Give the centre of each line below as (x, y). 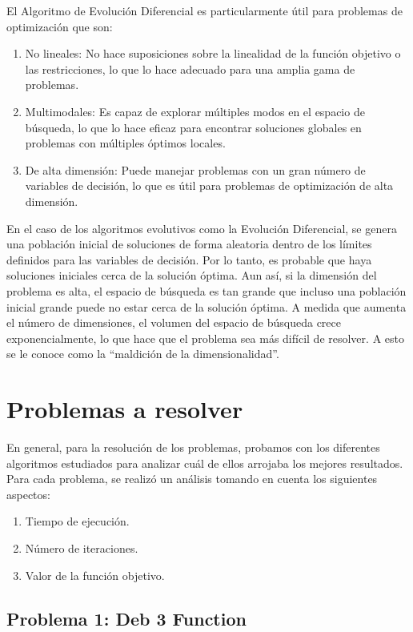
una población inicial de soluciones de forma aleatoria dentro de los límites (189, 244)
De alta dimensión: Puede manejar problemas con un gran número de (195, 169)
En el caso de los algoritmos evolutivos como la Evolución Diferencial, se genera (202, 228)
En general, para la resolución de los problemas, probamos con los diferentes (193, 447)
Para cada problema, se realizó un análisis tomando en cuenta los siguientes (192, 479)
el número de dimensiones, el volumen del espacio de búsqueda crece (174, 322)
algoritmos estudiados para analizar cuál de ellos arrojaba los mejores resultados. (205, 463)
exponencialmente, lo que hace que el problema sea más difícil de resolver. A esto (205, 338)
